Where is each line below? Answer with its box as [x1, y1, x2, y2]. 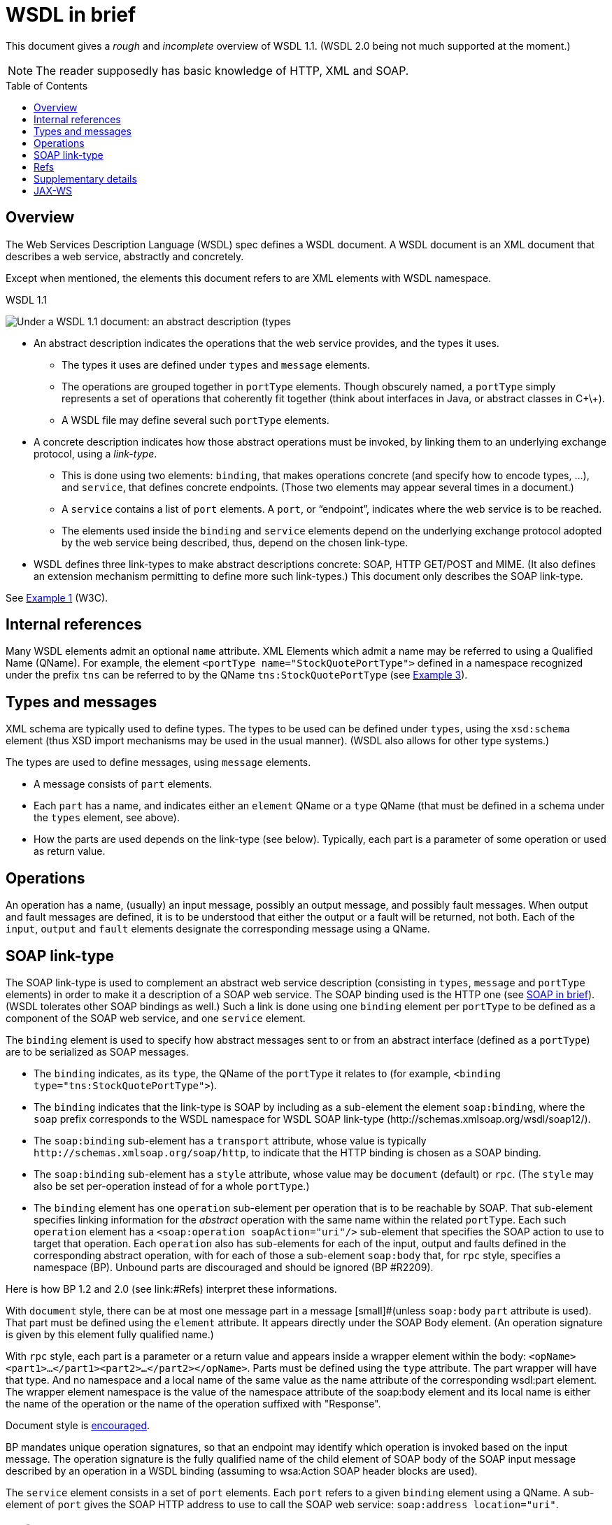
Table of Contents [6, 79, 88, 92]
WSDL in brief [6, 3, 136, 27]
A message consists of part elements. [34, 778, 213, 790]
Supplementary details [34, 172, 137, 185]
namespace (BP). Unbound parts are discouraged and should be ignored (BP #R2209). [34, 1261, 434, 1273]
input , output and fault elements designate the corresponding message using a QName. [6, 923, 430, 935]
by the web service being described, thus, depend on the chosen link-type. [62, 536, 408, 548]
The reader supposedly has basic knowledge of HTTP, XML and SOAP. [36, 63, 409, 78]
